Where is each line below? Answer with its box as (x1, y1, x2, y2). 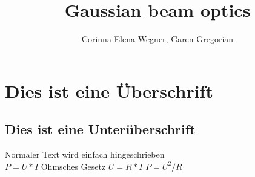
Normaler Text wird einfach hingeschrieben (5, 148, 165, 161)
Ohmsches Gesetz (41, 159, 106, 172)
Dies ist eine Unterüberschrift (5, 120, 196, 138)
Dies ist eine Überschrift (5, 78, 213, 103)
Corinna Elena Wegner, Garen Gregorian (81, 33, 234, 45)
